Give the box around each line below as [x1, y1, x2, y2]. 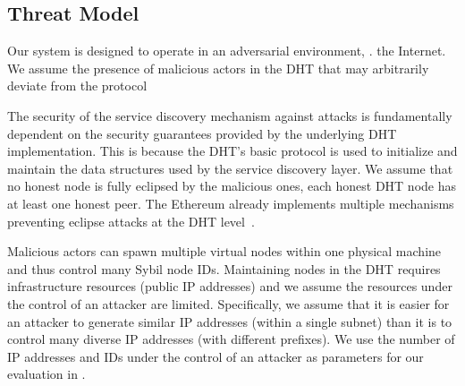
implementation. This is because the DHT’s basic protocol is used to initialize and [7, 142, 458, 160]
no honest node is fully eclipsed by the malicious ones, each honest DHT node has [7, 176, 456, 195]
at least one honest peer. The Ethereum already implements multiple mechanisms [7, 193, 454, 212]
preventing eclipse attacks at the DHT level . [7, 211, 255, 230]
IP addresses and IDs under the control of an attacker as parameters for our [7, 347, 424, 365]
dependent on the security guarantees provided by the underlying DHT [7, 124, 397, 142]
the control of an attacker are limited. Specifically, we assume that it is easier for [7, 294, 450, 313]
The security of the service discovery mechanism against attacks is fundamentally [7, 106, 452, 124]
